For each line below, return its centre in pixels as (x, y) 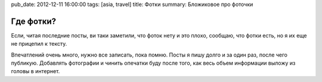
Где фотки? (34, 21)
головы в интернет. (35, 71)
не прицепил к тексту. (39, 44)
